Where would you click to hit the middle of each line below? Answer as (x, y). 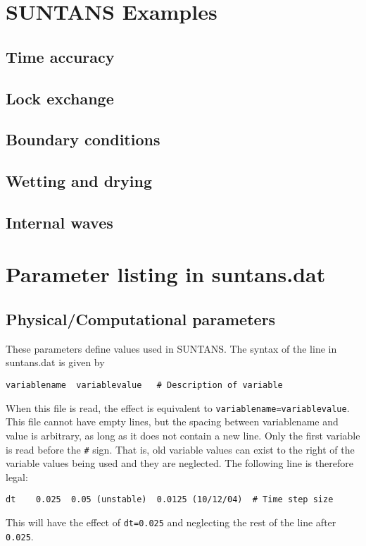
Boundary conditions (83, 139)
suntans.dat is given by (55, 362)
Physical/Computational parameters (141, 319)
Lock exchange (60, 98)
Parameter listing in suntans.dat (166, 274)
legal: (17, 477)
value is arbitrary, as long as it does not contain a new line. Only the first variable (183, 435)
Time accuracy (60, 56)
